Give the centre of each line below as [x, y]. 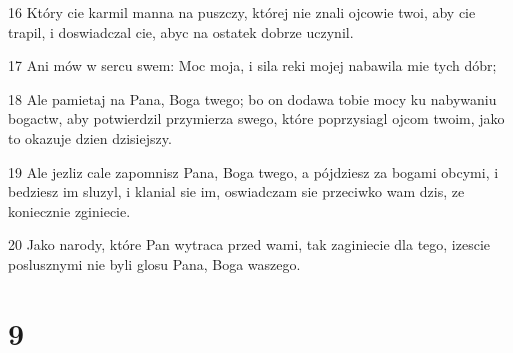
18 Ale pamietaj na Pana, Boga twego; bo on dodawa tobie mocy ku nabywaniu [252, 98]
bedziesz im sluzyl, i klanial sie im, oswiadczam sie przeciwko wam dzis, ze [236, 191]
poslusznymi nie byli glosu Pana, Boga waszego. [154, 263]
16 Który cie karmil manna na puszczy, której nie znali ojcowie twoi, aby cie [242, 12]
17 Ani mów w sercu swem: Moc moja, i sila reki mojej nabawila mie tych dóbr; [252, 65]
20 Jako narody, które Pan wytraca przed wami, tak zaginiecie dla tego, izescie [249, 244]
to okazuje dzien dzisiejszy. [90, 137]
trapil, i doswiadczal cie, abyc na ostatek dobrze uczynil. [181, 31]
